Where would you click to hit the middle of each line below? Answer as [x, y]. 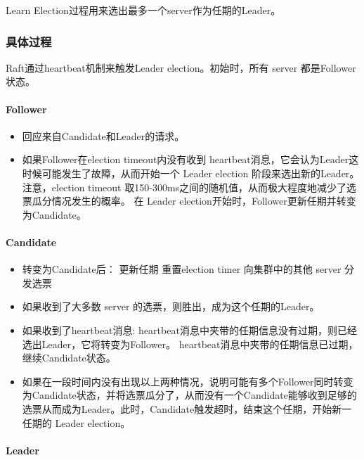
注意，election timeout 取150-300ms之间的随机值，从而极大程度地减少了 [184, 187]
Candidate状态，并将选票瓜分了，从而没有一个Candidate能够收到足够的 [194, 395]
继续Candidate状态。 [69, 358]
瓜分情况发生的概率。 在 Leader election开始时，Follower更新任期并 [184, 201]
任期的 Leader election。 [76, 422]
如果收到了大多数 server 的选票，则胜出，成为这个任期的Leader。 [171, 306]
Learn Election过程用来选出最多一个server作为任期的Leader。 [143, 10]
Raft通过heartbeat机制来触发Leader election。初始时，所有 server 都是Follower [181, 67]
